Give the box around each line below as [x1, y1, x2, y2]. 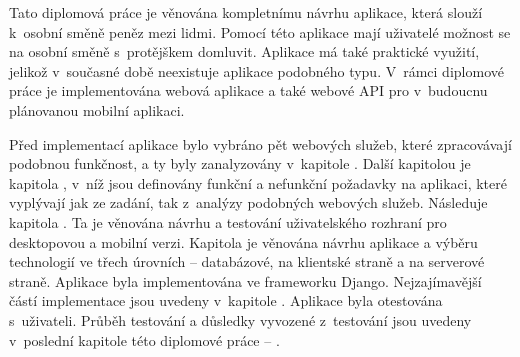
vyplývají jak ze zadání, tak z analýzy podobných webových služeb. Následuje [9, 192, 488, 213]
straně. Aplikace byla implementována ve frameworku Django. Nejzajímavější [9, 270, 482, 291]
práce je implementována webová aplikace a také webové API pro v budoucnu [9, 80, 488, 101]
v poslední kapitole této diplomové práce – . [9, 329, 280, 350]
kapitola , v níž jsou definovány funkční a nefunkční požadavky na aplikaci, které [9, 172, 507, 193]
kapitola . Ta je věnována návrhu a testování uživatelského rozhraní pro [9, 211, 447, 232]
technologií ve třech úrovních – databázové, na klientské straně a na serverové [9, 251, 485, 272]
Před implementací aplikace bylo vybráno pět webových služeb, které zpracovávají [9, 133, 512, 154]
